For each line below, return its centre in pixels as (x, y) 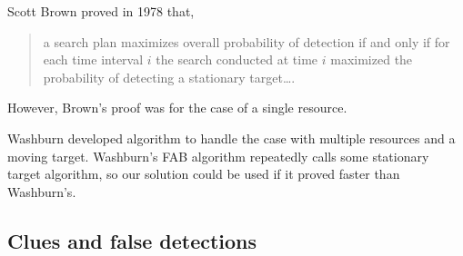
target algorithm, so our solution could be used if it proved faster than (204, 174)
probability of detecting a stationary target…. (169, 77)
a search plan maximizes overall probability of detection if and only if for (247, 41)
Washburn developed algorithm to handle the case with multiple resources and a (231, 138)
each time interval (93, 59)
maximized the (372, 59)
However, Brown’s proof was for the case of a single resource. (177, 108)
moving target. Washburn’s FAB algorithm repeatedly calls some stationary (218, 156)
